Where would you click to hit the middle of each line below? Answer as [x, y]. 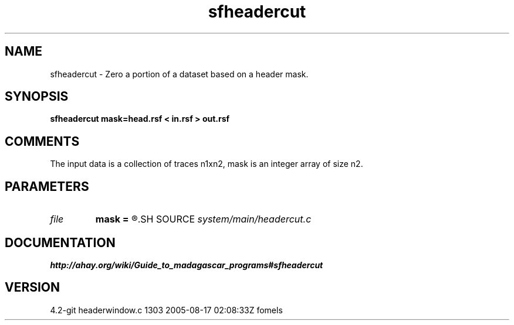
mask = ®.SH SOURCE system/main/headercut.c [203, 219]
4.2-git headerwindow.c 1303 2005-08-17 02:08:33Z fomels [166, 310]
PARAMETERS [47, 186]
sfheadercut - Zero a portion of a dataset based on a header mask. [179, 74]
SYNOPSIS [37, 97]
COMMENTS [42, 141]
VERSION [33, 288]
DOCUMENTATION [60, 242]
